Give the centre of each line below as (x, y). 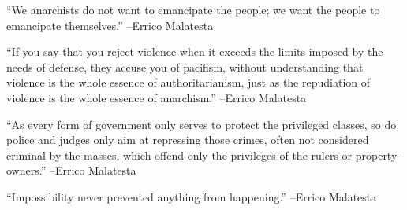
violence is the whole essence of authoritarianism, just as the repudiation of (189, 82)
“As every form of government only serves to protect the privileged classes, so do (202, 124)
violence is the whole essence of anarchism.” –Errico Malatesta (157, 97)
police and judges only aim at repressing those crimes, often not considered (188, 140)
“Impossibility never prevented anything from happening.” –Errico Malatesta (192, 196)
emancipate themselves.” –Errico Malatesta (110, 25)
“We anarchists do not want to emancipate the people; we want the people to (193, 9)
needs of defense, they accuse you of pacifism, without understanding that (185, 66)
